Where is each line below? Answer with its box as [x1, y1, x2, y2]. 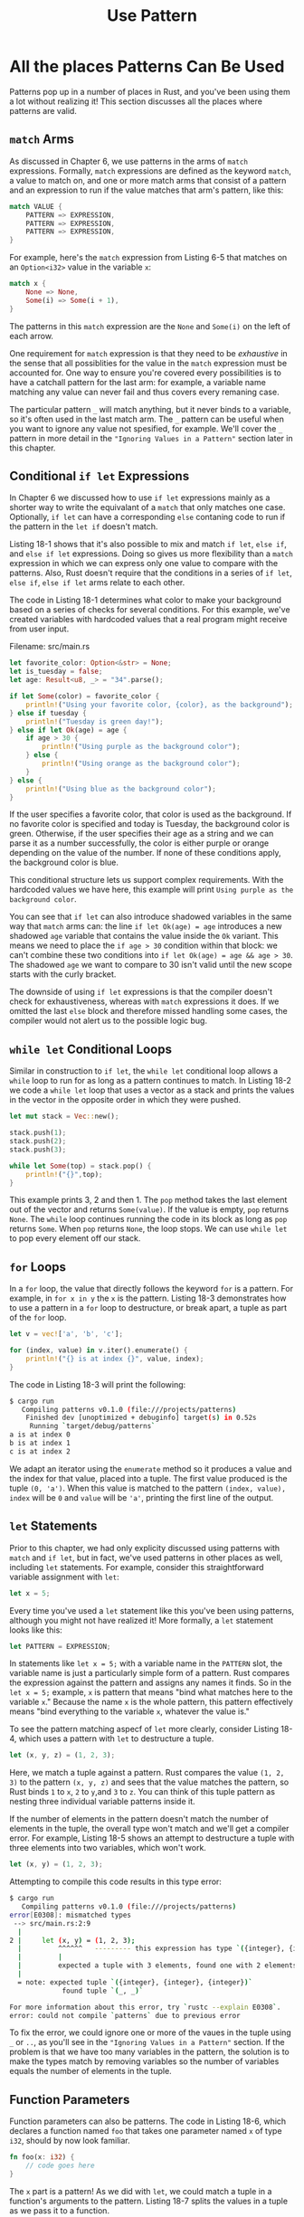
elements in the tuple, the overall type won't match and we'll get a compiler [9, 1824, 290, 1834]
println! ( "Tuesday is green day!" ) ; [25, 716, 165, 726]
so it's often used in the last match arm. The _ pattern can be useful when [9, 413, 285, 424]
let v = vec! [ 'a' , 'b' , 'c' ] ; [9, 1330, 124, 1339]
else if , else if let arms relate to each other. [9, 577, 185, 588]
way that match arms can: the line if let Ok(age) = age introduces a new [9, 921, 282, 932]
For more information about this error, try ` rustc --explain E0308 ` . [9, 2003, 281, 2012]
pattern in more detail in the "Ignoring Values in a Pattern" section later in [9, 432, 293, 443]
